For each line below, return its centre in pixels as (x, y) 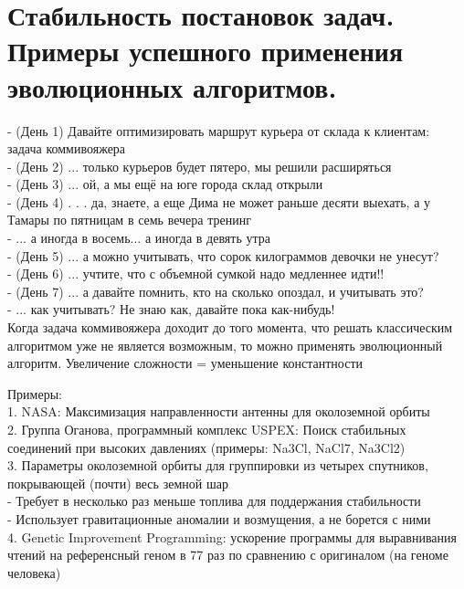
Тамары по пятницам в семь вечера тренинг (129, 220)
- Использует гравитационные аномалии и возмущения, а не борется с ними (219, 518)
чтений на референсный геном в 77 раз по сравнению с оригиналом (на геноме (228, 555)
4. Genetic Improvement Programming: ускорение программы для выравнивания (232, 536)
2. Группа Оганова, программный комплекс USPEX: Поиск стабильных (207, 429)
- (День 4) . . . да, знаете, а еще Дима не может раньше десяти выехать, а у (219, 201)
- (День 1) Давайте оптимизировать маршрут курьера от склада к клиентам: (219, 130)
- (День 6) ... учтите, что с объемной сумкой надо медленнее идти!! (196, 273)
